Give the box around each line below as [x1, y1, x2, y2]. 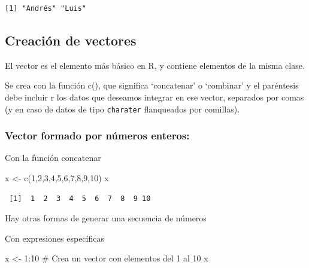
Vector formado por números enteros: [5, 128, 190, 143]
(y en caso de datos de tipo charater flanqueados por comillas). [5, 102, 240, 115]
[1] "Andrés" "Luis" [5, 4, 87, 13]
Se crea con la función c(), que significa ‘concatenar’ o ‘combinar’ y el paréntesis [5, 79, 299, 92]
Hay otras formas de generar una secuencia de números [5, 212, 207, 224]
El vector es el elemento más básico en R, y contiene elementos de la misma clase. [5, 59, 305, 71]
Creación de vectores [5, 31, 137, 49]
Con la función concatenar [5, 151, 101, 164]
